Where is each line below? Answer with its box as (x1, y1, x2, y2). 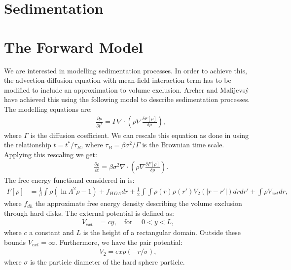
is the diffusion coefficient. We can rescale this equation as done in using (30, 130, 249, 140)
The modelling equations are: (4, 103, 92, 114)
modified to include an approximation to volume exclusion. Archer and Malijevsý (4, 84, 249, 95)
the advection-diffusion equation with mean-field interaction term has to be (4, 75, 231, 85)
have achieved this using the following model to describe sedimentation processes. (4, 94, 250, 104)
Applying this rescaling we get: (4, 149, 97, 159)
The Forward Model (4, 36, 143, 57)
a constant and (29, 227, 74, 237)
